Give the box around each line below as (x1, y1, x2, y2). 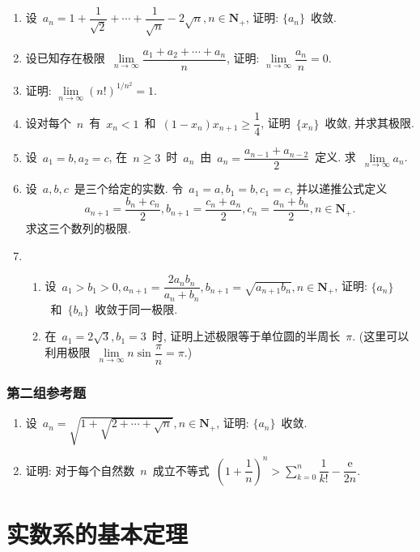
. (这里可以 (352, 327, 409, 344)
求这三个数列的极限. (25, 219, 131, 236)
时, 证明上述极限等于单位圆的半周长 (151, 327, 341, 344)
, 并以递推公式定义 (289, 180, 388, 197)
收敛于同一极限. (95, 300, 178, 317)
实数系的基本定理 (6, 516, 189, 550)
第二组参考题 (6, 382, 87, 402)
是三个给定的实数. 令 (74, 180, 184, 197)
